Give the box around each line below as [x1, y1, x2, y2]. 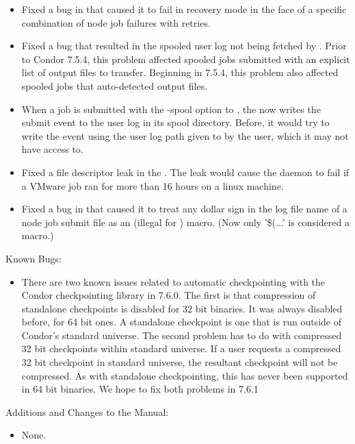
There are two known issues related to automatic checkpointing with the [21, 274, 326, 288]
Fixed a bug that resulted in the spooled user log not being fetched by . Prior [21, 38, 347, 53]
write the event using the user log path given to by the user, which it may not [21, 128, 349, 143]
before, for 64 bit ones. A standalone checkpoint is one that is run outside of [21, 314, 341, 329]
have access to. [21, 142, 83, 156]
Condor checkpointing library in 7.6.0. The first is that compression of [21, 288, 316, 302]
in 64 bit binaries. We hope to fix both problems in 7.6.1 [21, 382, 259, 396]
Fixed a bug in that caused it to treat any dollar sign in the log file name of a [21, 201, 347, 216]
